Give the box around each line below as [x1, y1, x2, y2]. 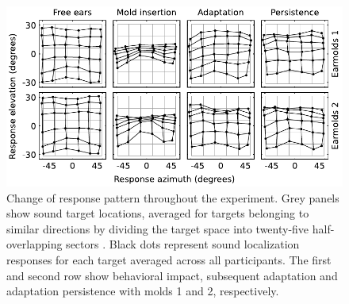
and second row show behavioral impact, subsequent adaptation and [6, 267, 338, 283]
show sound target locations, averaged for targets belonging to [6, 205, 309, 221]
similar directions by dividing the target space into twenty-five [6, 220, 309, 237]
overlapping [6, 236, 63, 252]
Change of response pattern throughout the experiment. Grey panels [6, 189, 339, 206]
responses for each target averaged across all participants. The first [6, 252, 332, 268]
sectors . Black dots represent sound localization [66, 236, 300, 252]
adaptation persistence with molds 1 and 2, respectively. [6, 283, 279, 299]
